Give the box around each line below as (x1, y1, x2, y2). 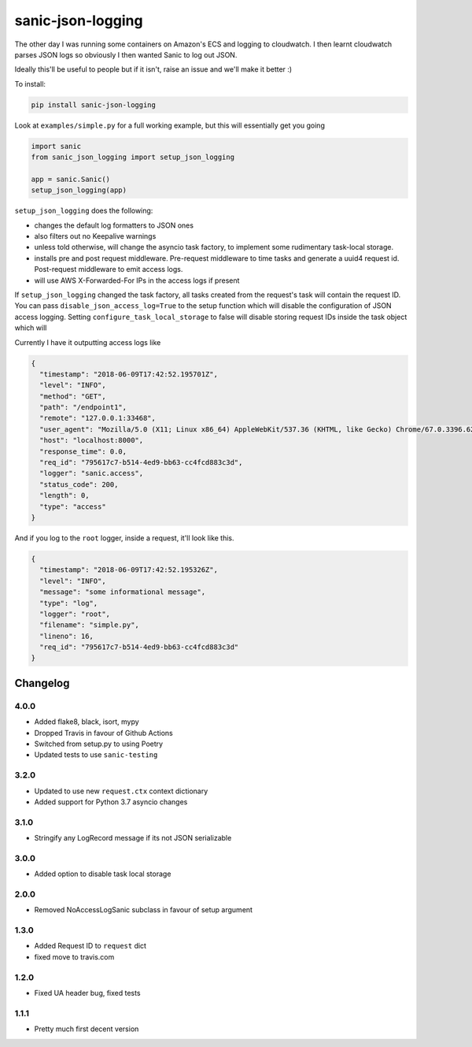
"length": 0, (39, 491, 90, 500)
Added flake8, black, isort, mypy (34, 717, 139, 726)
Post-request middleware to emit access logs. (34, 265, 183, 274)
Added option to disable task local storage (34, 869, 171, 878)
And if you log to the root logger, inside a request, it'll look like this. (14, 533, 235, 543)
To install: (14, 79, 46, 88)
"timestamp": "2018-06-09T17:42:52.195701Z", (39, 369, 218, 378)
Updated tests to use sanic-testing (34, 750, 158, 759)
